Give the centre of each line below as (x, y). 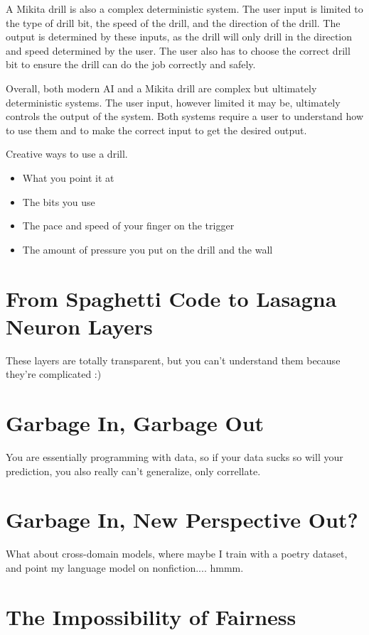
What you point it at (68, 177)
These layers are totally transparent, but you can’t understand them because (173, 360)
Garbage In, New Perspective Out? (182, 520)
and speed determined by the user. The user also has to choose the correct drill (178, 50)
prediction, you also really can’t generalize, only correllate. (133, 471)
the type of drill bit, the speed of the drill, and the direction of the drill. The (173, 22)
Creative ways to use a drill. (67, 154)
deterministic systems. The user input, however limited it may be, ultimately (173, 102)
